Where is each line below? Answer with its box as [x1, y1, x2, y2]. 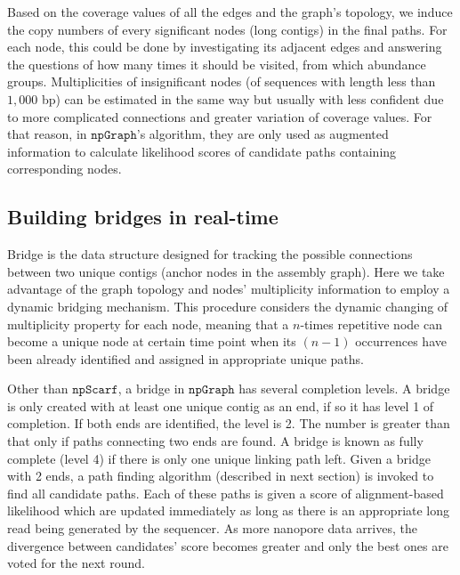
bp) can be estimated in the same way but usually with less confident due [41, 89, 444, 108]
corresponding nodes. [7, 159, 122, 178]
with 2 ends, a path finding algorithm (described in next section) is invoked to [7, 466, 434, 485]
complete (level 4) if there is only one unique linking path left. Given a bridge [7, 449, 431, 467]
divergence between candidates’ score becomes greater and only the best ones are [7, 536, 448, 555]
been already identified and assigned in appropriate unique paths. [7, 349, 364, 368]
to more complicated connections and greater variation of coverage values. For [7, 107, 432, 126]
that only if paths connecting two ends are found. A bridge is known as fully [7, 432, 424, 450]
